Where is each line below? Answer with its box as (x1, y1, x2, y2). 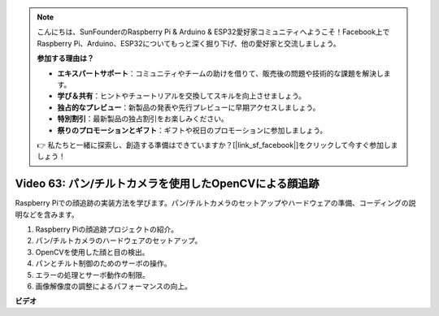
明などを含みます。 (15, 210, 79, 219)
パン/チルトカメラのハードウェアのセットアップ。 (35, 236, 202, 245)
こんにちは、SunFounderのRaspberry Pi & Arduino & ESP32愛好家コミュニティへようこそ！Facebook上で (37, 27, 390, 37)
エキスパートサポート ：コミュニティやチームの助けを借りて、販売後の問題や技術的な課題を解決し (57, 68, 384, 78)
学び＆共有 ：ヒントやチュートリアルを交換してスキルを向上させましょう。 (57, 91, 306, 101)
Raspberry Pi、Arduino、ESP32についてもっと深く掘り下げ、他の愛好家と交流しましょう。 (37, 38, 341, 48)
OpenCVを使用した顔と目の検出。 (35, 247, 150, 257)
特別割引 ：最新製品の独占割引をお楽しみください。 (57, 114, 228, 123)
